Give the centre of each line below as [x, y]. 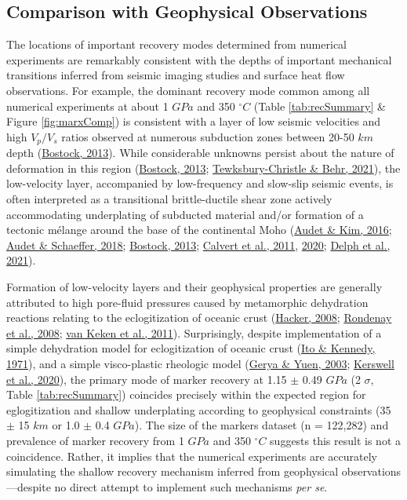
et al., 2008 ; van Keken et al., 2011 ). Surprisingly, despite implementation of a [194, 332]
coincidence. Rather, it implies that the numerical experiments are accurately [192, 456]
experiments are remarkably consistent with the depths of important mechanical [199, 59]
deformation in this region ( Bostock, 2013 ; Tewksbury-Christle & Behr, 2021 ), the [203, 168]
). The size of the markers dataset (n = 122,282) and [262, 425]
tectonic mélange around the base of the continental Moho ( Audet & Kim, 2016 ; [199, 230]
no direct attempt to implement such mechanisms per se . [191, 486]
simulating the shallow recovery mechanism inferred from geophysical [173, 471]
